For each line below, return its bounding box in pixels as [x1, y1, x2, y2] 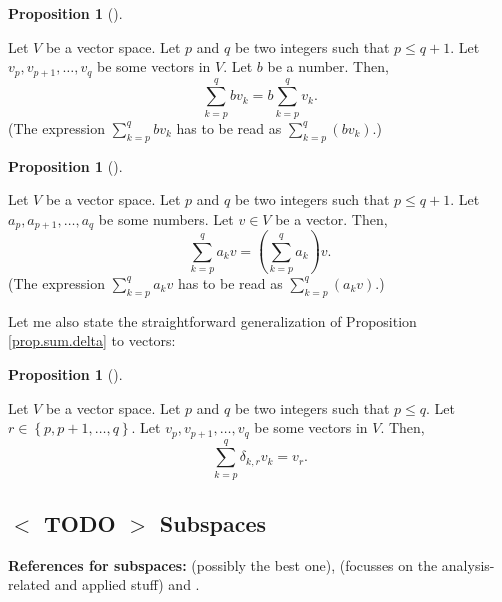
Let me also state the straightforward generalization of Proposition [8, 310, 417, 331]
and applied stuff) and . [54, 574, 200, 595]
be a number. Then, [267, 56, 389, 77]
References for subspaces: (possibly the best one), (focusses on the [8, 554, 438, 575]
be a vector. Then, [275, 208, 388, 229]
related [8, 574, 51, 595]
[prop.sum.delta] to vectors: [8, 330, 176, 351]
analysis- [441, 554, 495, 575]
